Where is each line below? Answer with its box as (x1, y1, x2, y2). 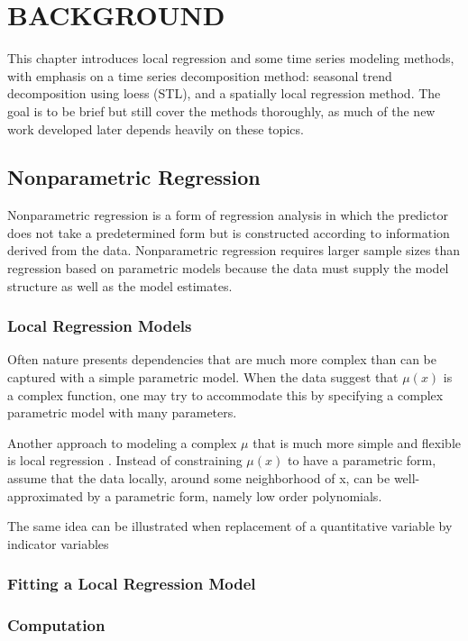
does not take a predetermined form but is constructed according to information (7, 223, 450, 242)
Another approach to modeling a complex (7, 433, 237, 452)
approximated (7, 486, 84, 505)
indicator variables (7, 534, 109, 553)
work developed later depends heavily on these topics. (7, 119, 304, 138)
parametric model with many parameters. (7, 403, 237, 422)
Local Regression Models (7, 315, 192, 337)
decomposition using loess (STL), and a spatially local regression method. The (7, 84, 441, 103)
